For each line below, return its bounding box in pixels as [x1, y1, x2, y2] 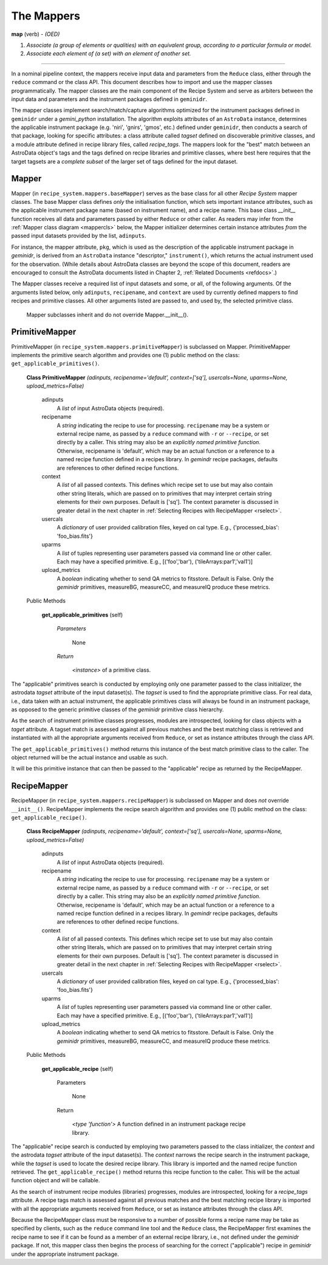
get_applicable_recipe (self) [41, 1065, 114, 1072]
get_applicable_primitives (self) [41, 611, 123, 618]
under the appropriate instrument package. [11, 1250, 119, 1258]
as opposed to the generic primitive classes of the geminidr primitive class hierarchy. [11, 706, 224, 713]
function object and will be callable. [11, 1177, 100, 1184]
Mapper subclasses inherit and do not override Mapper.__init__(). [26, 311, 188, 318]
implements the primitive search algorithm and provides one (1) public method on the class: [11, 351, 240, 358]
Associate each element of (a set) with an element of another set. [26, 50, 191, 57]
